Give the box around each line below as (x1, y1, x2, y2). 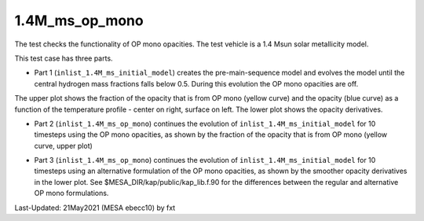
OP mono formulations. (34, 189, 109, 198)
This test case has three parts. (14, 53, 113, 63)
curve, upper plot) (34, 141, 93, 150)
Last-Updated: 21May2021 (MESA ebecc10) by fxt (14, 203, 176, 212)
